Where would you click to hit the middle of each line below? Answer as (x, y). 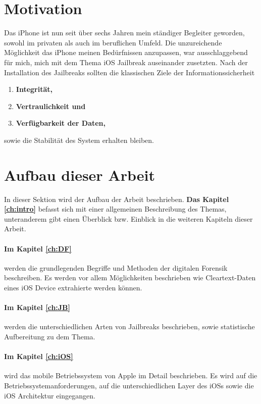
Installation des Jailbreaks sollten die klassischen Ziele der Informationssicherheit (129, 72)
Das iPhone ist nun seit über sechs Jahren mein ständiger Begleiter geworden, (124, 33)
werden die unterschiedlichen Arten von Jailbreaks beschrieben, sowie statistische (129, 326)
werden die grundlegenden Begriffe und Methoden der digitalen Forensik (116, 267)
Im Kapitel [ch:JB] (37, 307)
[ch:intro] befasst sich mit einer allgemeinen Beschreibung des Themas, (115, 209)
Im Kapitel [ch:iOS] (39, 356)
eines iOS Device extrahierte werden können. (73, 287)
